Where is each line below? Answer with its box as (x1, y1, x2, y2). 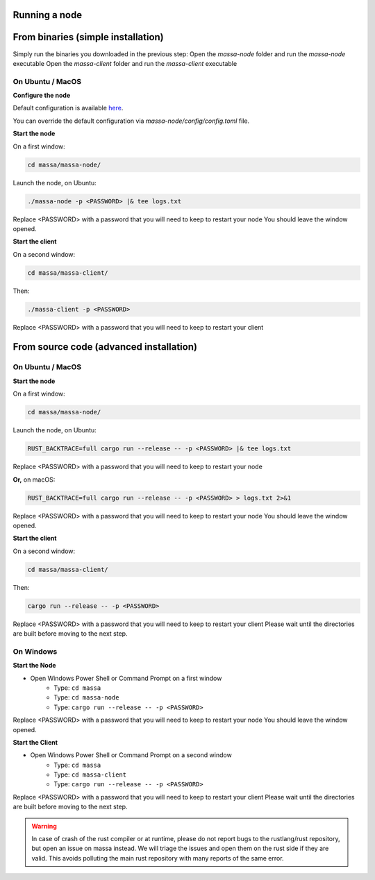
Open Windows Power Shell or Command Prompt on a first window (30, 674, 222, 682)
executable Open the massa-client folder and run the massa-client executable (12, 59, 237, 67)
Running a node (12, 9, 83, 21)
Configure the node (12, 91, 71, 100)
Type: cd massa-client (53, 770, 127, 779)
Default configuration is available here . (12, 104, 124, 112)
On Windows (12, 646, 58, 656)
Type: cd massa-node (53, 693, 119, 702)
